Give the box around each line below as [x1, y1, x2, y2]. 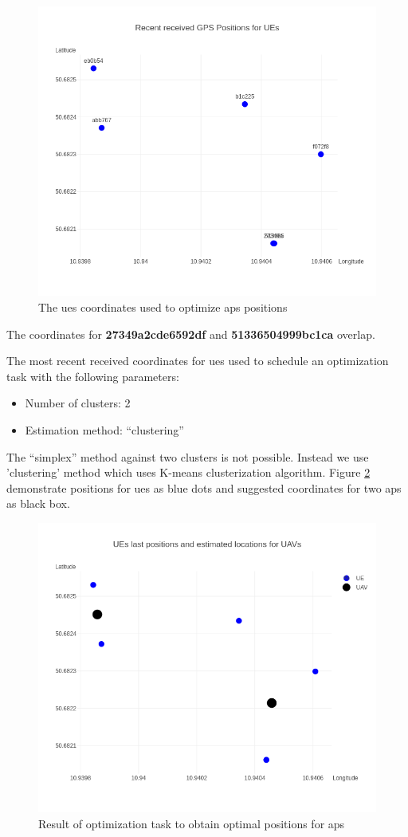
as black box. [6, 495, 70, 512]
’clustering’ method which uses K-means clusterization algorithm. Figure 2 [6, 464, 371, 481]
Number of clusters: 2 [25, 395, 131, 411]
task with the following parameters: [6, 367, 179, 384]
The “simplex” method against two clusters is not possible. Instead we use [6, 448, 369, 465]
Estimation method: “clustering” [25, 421, 184, 438]
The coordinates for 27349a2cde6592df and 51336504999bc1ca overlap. [6, 325, 375, 342]
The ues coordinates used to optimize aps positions [38, 299, 288, 316]
